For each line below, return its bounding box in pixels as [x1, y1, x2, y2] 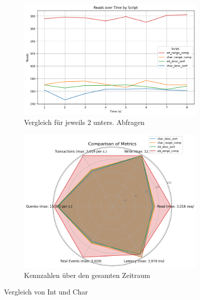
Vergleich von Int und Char [4, 286, 88, 297]
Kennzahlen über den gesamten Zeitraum [24, 269, 150, 280]
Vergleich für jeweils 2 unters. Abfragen [24, 116, 145, 127]
